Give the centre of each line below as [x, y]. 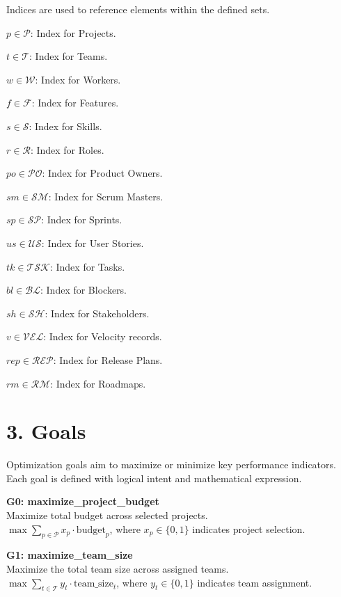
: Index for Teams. [69, 56]
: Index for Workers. [78, 79]
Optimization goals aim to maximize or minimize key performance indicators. [171, 464]
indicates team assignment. [255, 582]
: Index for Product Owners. [102, 173]
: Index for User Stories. [93, 242]
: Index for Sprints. [82, 220]
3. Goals [46, 431]
